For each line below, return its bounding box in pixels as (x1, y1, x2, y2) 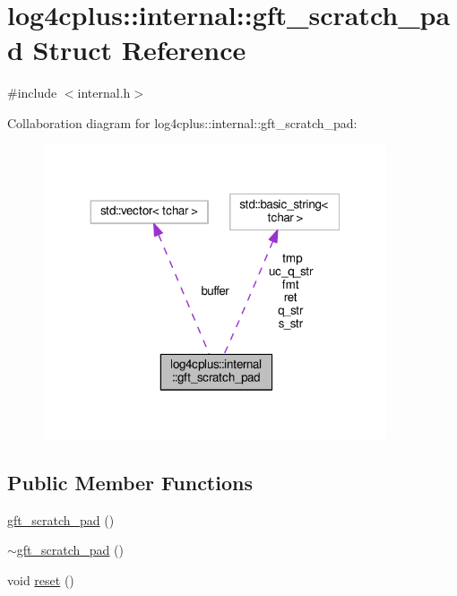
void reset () (7, 570, 74, 589)
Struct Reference (32, 31, 246, 68)
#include (7, 83, 57, 102)
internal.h (77, 83, 131, 102)
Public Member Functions (7, 468, 253, 496)
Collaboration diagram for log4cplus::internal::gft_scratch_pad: (7, 113, 358, 132)
